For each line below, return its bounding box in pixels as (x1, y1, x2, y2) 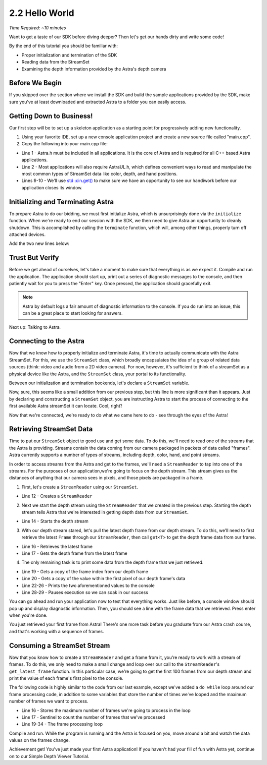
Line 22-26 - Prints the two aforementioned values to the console (21, 583, 155, 588)
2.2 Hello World (9, 7, 74, 18)
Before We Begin (9, 79, 62, 87)
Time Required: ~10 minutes (9, 25, 66, 31)
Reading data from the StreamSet (21, 59, 90, 65)
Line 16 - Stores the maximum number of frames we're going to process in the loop (21, 707, 191, 713)
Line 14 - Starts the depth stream (21, 518, 89, 524)
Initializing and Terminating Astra (9, 197, 114, 206)
